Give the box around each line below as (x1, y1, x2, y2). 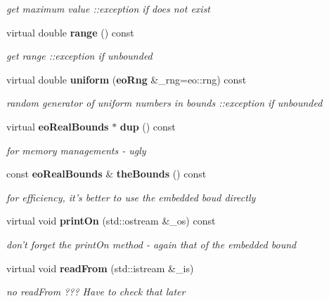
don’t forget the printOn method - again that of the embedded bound (6, 236, 297, 251)
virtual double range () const (6, 25, 134, 39)
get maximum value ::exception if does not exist (6, 1, 211, 15)
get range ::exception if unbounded (6, 48, 153, 63)
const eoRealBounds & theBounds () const (6, 166, 207, 181)
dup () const (120, 119, 176, 133)
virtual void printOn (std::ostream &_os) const (6, 213, 216, 228)
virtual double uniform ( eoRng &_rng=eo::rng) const (6, 72, 247, 86)
